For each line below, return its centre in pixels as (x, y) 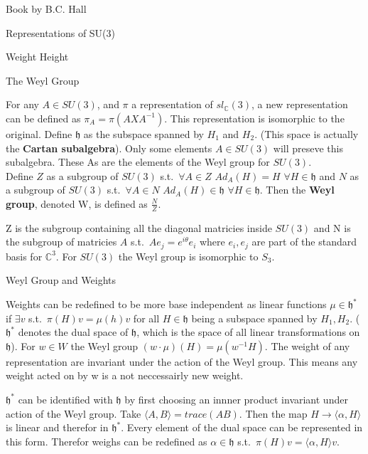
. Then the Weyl (297, 190)
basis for (24, 256)
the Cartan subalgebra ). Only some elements (109, 148)
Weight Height (37, 57)
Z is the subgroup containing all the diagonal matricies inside (139, 227)
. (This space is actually (307, 133)
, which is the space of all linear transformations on (248, 332)
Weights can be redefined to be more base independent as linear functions (166, 304)
